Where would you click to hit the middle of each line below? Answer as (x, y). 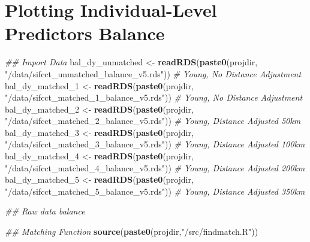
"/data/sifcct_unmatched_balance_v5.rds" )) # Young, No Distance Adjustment (153, 73)
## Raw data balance (45, 211)
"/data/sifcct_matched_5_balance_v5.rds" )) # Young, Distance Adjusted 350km (155, 191)
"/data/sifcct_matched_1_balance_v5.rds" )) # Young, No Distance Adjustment (154, 97)
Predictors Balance (85, 33)
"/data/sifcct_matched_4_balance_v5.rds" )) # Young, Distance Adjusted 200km (155, 167)
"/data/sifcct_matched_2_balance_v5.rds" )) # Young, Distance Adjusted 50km (153, 121)
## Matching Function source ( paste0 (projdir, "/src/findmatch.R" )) (132, 232)
